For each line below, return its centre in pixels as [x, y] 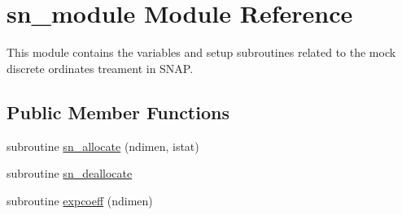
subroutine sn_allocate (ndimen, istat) [103, 146]
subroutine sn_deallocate [70, 173]
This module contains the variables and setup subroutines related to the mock [201, 52]
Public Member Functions [118, 112]
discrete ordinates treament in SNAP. [100, 68]
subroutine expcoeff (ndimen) [80, 200]
